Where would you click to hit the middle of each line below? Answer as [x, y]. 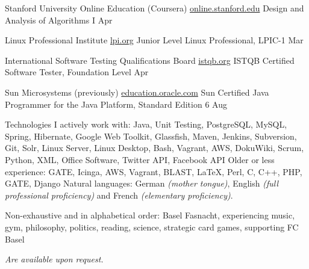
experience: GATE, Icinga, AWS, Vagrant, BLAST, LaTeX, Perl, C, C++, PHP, [154, 171]
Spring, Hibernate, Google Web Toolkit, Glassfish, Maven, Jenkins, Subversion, [151, 136]
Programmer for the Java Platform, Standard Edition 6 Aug [116, 104]
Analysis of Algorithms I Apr [59, 20]
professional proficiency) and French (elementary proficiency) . [119, 195]
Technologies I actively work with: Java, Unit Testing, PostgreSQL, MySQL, [146, 124]
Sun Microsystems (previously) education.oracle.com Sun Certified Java [137, 92]
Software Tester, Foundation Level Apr [77, 72]
